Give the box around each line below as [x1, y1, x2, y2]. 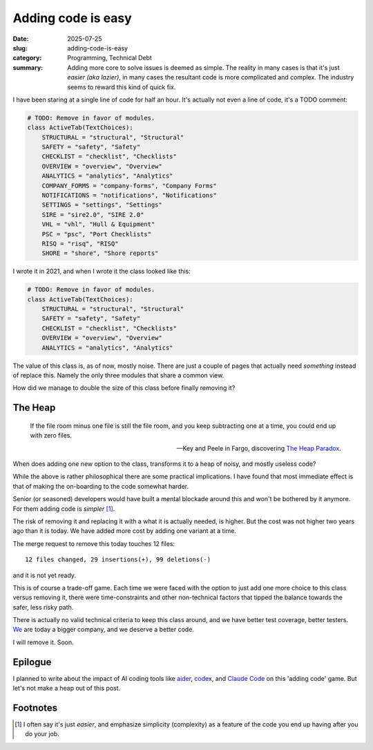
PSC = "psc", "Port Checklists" [41, 230, 152, 238]
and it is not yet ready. [12, 571, 76, 579]
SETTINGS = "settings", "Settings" [41, 201, 162, 209]
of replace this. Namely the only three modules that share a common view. [12, 371, 224, 379]
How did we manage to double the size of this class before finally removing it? [12, 384, 236, 392]
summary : [12, 63, 44, 72]
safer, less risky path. [12, 603, 74, 611]
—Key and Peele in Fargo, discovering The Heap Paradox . [176, 444, 341, 452]
